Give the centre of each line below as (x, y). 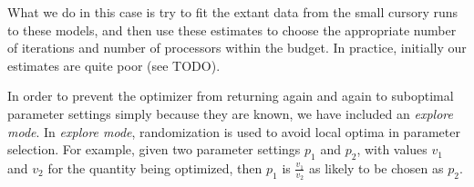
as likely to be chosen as (376, 167)
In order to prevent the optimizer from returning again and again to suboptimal (231, 96)
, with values (392, 149)
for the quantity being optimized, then (155, 167)
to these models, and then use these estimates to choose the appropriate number (232, 30)
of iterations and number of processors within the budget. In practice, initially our (237, 48)
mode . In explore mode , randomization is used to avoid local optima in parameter (234, 131)
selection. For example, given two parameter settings (154, 149)
